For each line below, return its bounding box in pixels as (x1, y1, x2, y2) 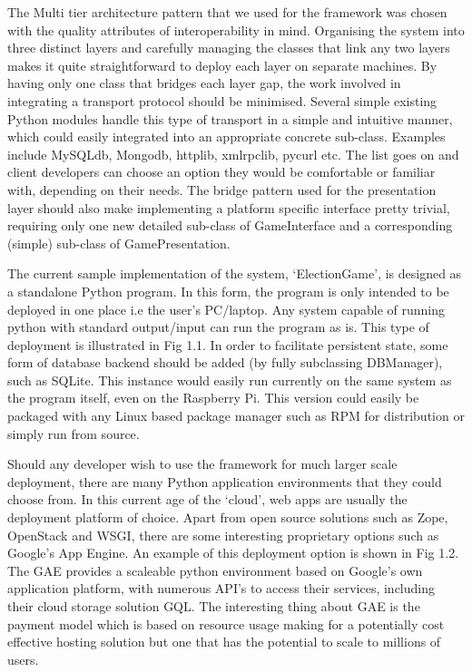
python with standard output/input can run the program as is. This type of (7, 317, 429, 336)
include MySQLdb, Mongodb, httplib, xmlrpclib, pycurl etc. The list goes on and (7, 144, 459, 163)
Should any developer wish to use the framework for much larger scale (7, 454, 398, 473)
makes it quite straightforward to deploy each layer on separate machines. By (7, 55, 438, 74)
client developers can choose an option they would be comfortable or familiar (7, 162, 436, 181)
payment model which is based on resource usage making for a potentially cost (7, 614, 445, 633)
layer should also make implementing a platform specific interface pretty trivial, (7, 198, 450, 217)
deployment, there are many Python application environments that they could (7, 472, 442, 491)
